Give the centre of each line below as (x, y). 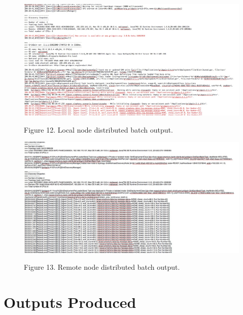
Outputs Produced (70, 302)
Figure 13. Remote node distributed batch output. (102, 267)
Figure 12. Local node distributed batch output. (98, 129)
